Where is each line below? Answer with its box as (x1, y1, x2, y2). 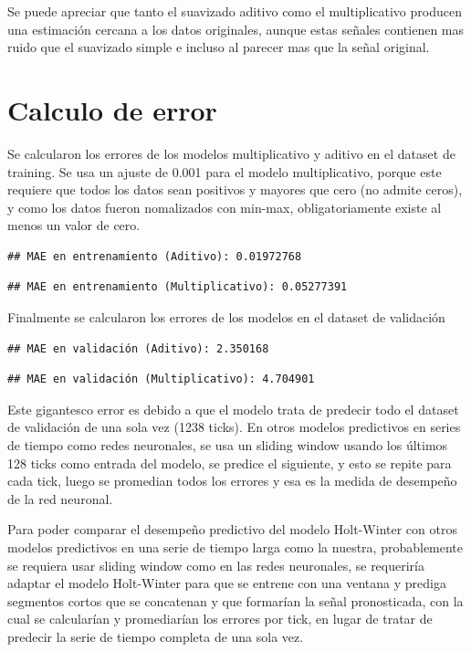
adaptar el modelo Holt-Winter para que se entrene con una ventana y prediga (7, 573, 446, 593)
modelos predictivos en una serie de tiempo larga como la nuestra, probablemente (7, 538, 464, 556)
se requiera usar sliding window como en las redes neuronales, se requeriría (7, 555, 424, 574)
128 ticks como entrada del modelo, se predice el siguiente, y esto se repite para (7, 453, 452, 472)
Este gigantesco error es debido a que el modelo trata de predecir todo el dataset (7, 399, 459, 418)
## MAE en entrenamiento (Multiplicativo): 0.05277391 (7, 280, 348, 294)
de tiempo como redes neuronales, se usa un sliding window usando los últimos (7, 436, 448, 455)
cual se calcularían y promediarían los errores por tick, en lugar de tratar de (7, 609, 433, 628)
